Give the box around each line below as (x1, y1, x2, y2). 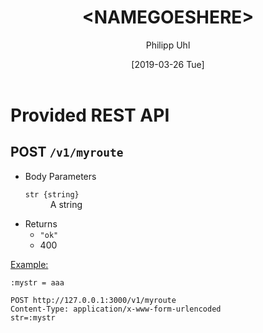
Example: (10, 258, 49, 270)
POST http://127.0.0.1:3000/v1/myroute (10, 295, 177, 305)
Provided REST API (10, 104, 170, 126)
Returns (24, 217, 58, 230)
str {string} (24, 189, 80, 200)
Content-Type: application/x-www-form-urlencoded (10, 304, 222, 314)
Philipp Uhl (145, 39, 191, 51)
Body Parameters (24, 170, 97, 182)
